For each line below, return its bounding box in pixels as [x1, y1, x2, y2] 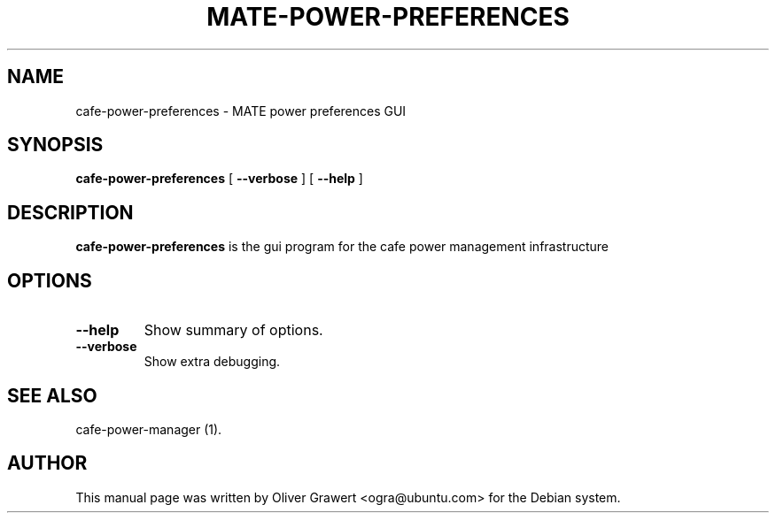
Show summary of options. [144, 321, 323, 340]
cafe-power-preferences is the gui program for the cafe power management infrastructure [75, 239, 609, 255]
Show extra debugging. [144, 354, 281, 370]
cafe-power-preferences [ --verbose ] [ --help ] [75, 171, 363, 187]
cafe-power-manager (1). [75, 421, 222, 437]
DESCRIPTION [7, 201, 134, 224]
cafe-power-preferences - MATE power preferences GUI [75, 103, 407, 119]
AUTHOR [7, 452, 88, 475]
